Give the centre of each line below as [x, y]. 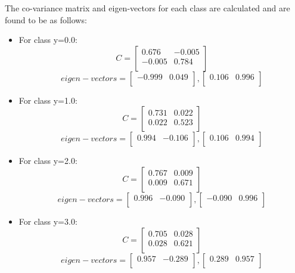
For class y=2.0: [48, 161]
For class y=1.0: [48, 100]
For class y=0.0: [48, 40]
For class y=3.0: [48, 221]
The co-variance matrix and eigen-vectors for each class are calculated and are [147, 8]
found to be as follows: [46, 19]
